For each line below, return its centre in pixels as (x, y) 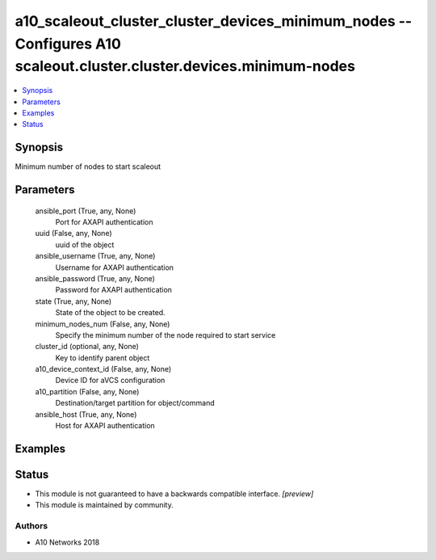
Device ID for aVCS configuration (110, 381)
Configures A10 (68, 44)
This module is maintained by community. (104, 505)
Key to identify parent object (103, 358)
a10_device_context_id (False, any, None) (103, 369)
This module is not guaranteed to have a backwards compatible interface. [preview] (174, 494)
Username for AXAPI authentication (114, 267)
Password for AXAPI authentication (114, 290)
